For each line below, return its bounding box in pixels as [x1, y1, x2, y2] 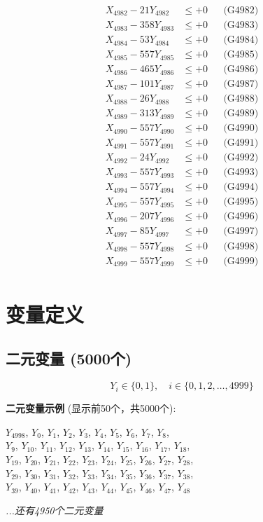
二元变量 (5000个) [6, 348, 132, 369]
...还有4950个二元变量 [6, 502, 104, 517]
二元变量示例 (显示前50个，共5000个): [6, 401, 176, 415]
